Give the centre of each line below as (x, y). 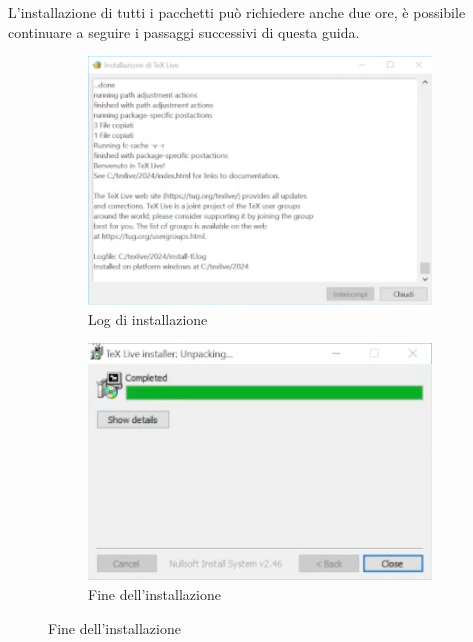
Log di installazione (148, 318)
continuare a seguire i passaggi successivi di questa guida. (184, 31)
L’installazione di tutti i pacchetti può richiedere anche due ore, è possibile (237, 12)
